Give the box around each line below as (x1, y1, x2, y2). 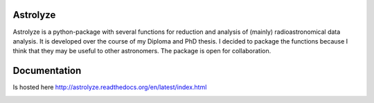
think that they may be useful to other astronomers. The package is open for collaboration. (12, 47, 271, 55)
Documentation (12, 65, 82, 77)
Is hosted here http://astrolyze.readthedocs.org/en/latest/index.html (12, 83, 207, 91)
